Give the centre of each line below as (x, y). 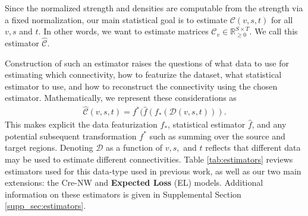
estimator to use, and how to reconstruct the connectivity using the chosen (141, 86)
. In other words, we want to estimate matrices (123, 31)
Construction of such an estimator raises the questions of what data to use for (147, 63)
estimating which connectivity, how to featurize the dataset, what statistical (143, 74)
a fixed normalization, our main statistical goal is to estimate (116, 19)
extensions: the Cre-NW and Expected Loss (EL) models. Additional (134, 182)
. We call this (274, 31)
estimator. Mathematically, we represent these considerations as (121, 98)
